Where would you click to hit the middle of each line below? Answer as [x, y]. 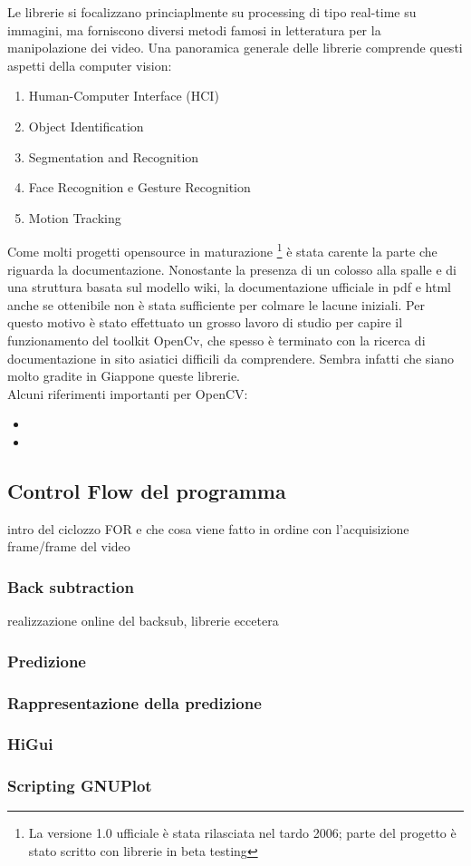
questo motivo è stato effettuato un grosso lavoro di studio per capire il [205, 322]
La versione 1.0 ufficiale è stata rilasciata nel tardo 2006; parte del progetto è [242, 833]
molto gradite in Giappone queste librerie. [124, 376]
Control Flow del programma [147, 490]
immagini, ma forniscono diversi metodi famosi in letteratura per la [194, 29]
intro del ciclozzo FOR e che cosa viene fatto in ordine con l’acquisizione [208, 528]
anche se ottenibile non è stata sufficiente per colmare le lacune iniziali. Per [216, 304]
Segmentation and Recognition [114, 156]
